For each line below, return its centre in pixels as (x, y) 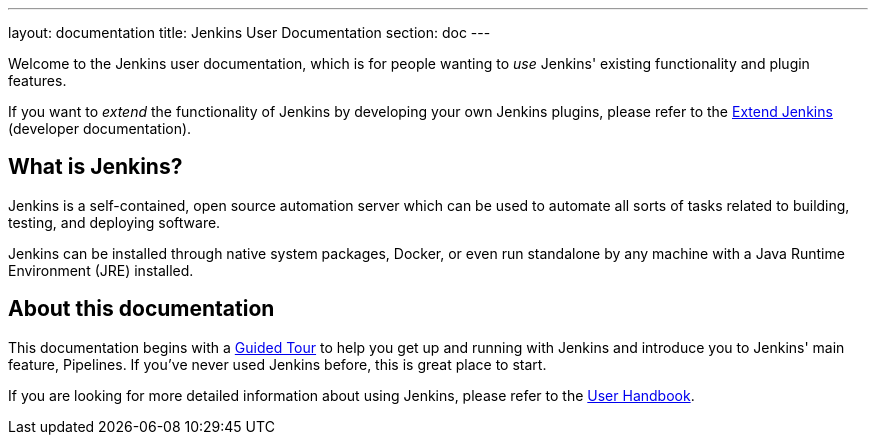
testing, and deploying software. (114, 222)
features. (37, 80)
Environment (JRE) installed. (101, 270)
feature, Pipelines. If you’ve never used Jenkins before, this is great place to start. (277, 364)
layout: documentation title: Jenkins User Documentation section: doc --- (249, 32)
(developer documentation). (100, 128)
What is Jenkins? (95, 167)
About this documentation (141, 309)
